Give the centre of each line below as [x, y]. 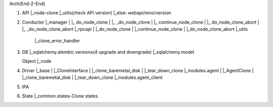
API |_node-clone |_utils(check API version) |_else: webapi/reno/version [97, 13]
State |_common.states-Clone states [60, 96]
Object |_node [37, 61]
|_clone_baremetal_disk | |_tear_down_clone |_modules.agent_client [92, 77]
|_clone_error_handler [57, 41]
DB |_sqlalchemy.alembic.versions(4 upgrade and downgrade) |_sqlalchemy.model [108, 52]
